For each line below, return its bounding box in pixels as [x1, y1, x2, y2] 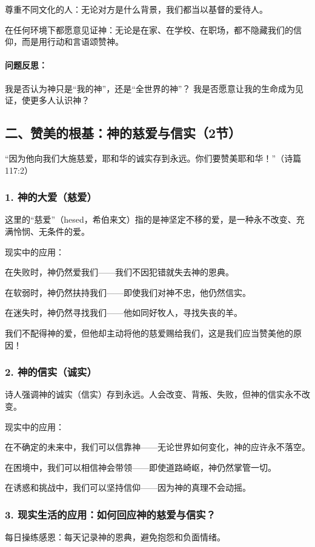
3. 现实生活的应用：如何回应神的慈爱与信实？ [5, 506, 216, 522]
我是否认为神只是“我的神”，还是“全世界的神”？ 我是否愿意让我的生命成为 [5, 82, 296, 94]
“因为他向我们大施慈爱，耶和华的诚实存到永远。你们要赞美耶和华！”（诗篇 [5, 151, 302, 164]
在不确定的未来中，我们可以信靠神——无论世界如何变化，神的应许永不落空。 [5, 441, 310, 453]
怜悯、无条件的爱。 [13, 224, 90, 237]
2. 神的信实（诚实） [5, 364, 97, 379]
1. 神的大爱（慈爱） [5, 189, 97, 205]
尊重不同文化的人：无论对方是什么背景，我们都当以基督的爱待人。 [5, 3, 268, 15]
